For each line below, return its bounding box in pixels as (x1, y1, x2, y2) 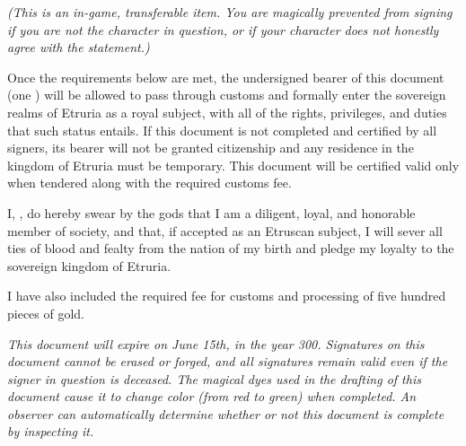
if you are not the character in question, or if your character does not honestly (7, 20, 439, 39)
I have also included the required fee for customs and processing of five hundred (7, 286, 446, 305)
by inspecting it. (7, 422, 94, 441)
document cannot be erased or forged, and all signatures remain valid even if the (7, 352, 448, 371)
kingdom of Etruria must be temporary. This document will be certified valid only (7, 155, 460, 174)
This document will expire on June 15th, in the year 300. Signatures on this (7, 334, 425, 353)
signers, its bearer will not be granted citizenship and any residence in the (7, 138, 414, 157)
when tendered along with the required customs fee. (7, 173, 292, 192)
